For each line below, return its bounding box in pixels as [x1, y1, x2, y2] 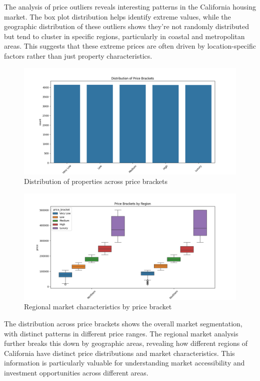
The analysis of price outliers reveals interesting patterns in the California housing [4, 2, 256, 12]
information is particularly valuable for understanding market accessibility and [4, 357, 245, 368]
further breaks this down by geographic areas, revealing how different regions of [4, 338, 248, 348]
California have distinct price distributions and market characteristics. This [4, 347, 235, 358]
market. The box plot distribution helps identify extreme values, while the [4, 11, 231, 22]
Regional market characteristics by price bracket [24, 301, 172, 312]
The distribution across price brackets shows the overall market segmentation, [4, 318, 242, 328]
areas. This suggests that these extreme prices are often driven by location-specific [4, 41, 256, 51]
